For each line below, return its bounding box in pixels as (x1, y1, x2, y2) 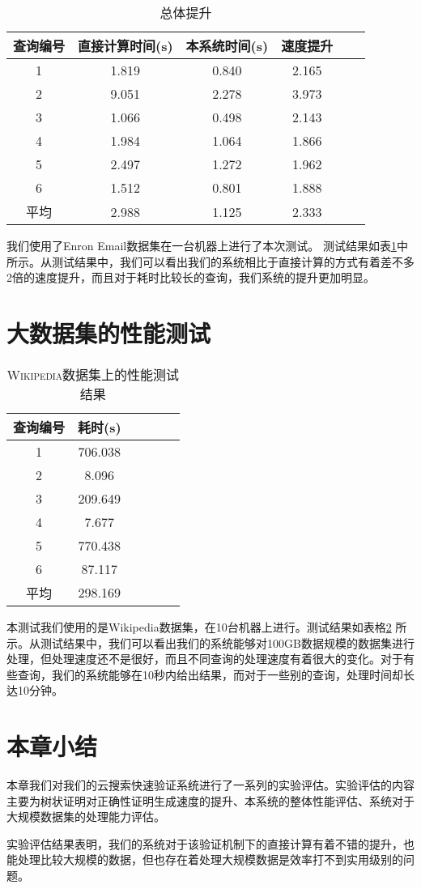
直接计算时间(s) (78, 36, 173, 55)
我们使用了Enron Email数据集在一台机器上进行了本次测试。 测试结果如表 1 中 (6, 237, 408, 253)
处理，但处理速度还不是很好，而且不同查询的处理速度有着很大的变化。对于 (6, 650, 403, 667)
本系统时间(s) (185, 36, 269, 55)
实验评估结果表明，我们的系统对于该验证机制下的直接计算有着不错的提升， (6, 835, 403, 852)
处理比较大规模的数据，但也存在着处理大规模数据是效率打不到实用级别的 (17, 851, 403, 868)
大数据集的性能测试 (6, 316, 211, 349)
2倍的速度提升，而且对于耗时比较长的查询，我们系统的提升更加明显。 (6, 269, 375, 286)
